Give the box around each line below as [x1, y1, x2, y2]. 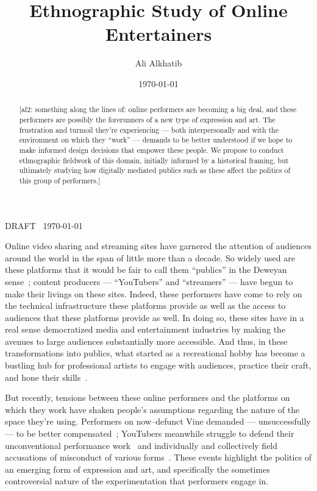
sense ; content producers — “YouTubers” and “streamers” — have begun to [5, 275, 293, 288]
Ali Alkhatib [135, 57, 182, 69]
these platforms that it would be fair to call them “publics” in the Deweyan [5, 263, 287, 276]
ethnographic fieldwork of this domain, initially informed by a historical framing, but [19, 155, 289, 165]
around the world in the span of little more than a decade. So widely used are [5, 251, 295, 264]
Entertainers [105, 21, 212, 46]
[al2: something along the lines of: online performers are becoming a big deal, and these [19, 104, 297, 115]
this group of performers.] [19, 175, 101, 185]
